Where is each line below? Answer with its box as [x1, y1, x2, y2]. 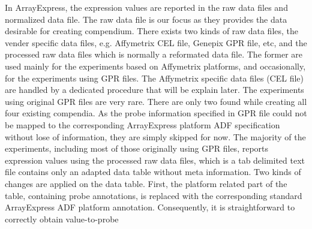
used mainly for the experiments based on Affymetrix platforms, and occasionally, [5, 59, 306, 72]
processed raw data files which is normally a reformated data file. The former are [5, 48, 303, 61]
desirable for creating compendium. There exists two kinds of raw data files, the [5, 25, 299, 37]
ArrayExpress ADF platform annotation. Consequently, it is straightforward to [5, 201, 295, 213]
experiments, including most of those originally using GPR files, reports [5, 142, 269, 155]
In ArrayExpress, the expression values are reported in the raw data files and [5, 1, 288, 13]
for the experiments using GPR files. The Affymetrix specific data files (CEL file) [5, 71, 304, 84]
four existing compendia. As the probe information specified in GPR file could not [5, 107, 307, 119]
